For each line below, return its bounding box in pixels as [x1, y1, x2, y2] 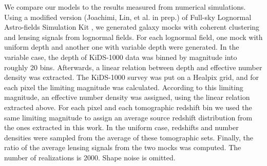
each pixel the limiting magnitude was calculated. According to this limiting [4, 81, 243, 92]
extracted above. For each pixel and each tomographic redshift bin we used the [4, 101, 252, 112]
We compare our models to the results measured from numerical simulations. [4, 2, 246, 12]
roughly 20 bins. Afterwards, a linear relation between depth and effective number [4, 61, 262, 72]
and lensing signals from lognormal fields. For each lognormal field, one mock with [4, 31, 263, 42]
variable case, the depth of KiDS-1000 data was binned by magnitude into [4, 51, 237, 62]
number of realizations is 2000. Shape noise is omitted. [4, 152, 176, 162]
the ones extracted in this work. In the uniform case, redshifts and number [4, 122, 239, 133]
